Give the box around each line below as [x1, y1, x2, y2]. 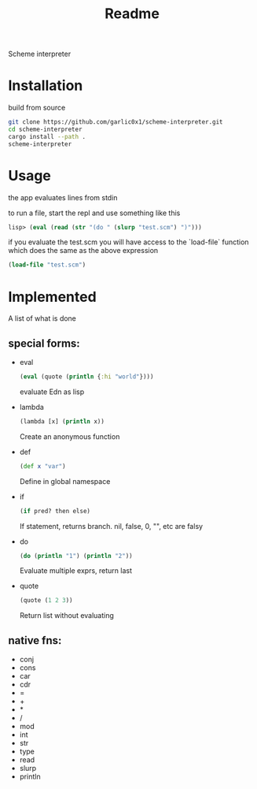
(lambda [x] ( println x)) [19, 417, 105, 426]
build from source [8, 103, 66, 113]
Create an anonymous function [19, 431, 120, 441]
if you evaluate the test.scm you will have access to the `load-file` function [8, 237, 249, 247]
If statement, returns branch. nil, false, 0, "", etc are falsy [19, 521, 203, 530]
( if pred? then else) [19, 507, 90, 515]
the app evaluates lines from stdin [8, 192, 118, 202]
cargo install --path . [8, 132, 86, 140]
